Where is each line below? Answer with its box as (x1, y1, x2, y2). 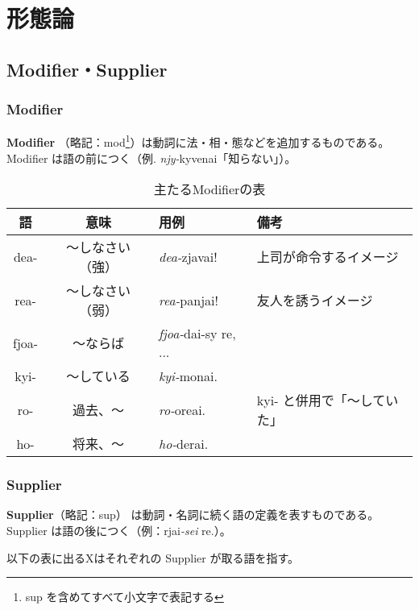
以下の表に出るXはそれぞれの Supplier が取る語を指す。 (6, 549, 300, 566)
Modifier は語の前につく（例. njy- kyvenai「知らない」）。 (6, 149, 297, 166)
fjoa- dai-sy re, (158, 324, 236, 343)
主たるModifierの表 (153, 180, 266, 199)
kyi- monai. (158, 366, 218, 385)
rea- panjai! (158, 290, 218, 309)
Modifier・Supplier (6, 56, 168, 81)
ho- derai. (158, 434, 209, 453)
